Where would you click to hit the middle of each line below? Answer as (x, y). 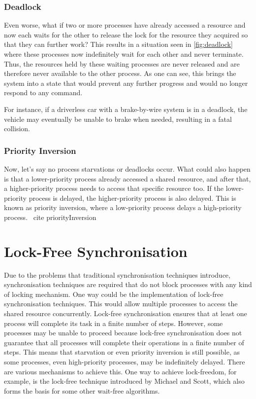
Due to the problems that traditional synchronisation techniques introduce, (117, 274)
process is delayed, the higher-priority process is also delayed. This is (132, 198)
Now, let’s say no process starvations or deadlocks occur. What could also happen (127, 168)
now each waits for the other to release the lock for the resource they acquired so (126, 34)
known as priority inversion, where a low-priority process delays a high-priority (123, 207)
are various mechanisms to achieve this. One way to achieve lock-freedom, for (120, 371)
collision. (17, 128)
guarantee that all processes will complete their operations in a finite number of (124, 342)
